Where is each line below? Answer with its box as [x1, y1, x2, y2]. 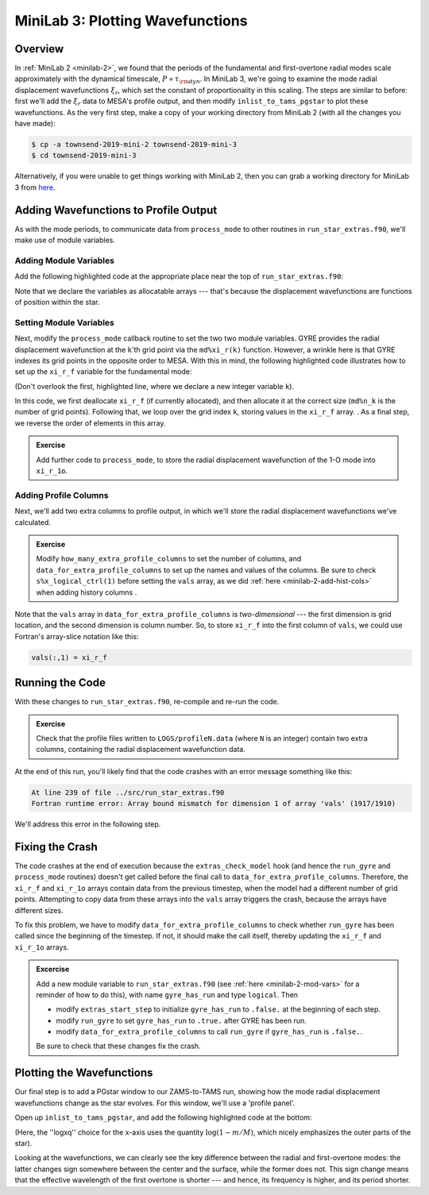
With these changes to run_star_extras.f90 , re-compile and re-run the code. [14, 697, 280, 707]
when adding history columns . [36, 588, 137, 597]
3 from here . [14, 183, 56, 192]
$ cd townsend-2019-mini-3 [31, 151, 137, 160]
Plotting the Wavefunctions [14, 1066, 153, 1080]
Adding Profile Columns [14, 489, 109, 500]
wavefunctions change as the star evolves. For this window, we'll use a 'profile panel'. [14, 1098, 296, 1108]
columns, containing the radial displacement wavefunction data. [36, 745, 245, 754]
